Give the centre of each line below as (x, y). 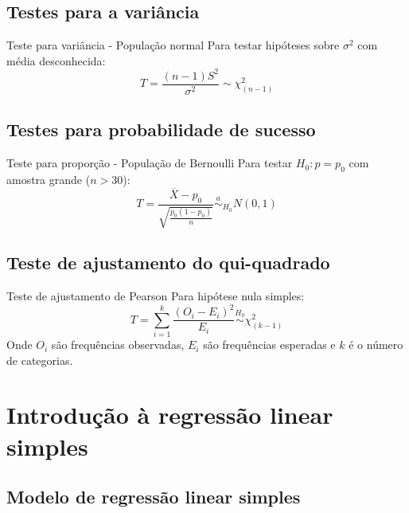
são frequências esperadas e (269, 345)
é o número (376, 345)
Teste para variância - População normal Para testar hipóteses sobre (173, 45)
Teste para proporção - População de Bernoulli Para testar (150, 163)
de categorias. (40, 360)
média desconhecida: (56, 60)
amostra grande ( (49, 179)
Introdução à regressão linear (170, 415)
